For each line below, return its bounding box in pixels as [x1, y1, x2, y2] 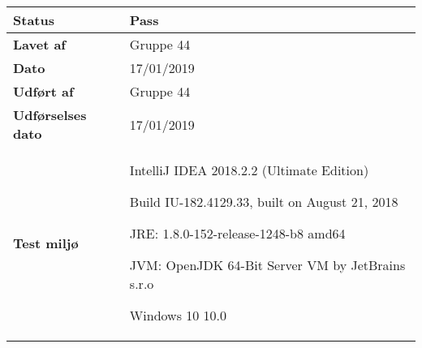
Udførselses [13, 105, 87, 124]
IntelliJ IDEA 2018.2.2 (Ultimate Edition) [129, 161, 369, 179]
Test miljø [13, 233, 79, 252]
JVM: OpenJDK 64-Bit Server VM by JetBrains [129, 256, 406, 274]
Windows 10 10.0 [129, 306, 227, 324]
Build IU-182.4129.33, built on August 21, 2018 [129, 192, 398, 211]
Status [13, 11, 54, 29]
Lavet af [13, 35, 66, 54]
